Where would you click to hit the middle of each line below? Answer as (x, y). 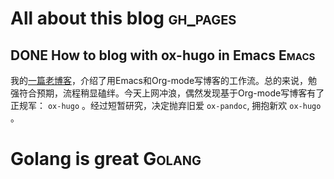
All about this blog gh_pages (123, 18)
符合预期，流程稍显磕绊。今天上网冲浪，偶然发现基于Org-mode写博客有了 (171, 93)
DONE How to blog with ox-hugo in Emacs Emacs (163, 55)
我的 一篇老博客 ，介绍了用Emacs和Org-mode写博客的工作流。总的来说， (159, 80)
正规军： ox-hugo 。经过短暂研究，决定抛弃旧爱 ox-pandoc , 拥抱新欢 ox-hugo (166, 105)
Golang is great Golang (106, 159)
